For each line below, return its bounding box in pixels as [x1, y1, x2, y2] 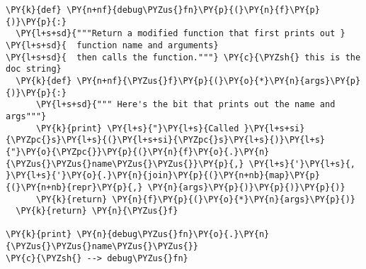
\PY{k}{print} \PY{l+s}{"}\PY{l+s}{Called [35, 123, 239, 133]
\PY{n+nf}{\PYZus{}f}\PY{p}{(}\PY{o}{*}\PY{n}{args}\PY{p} [76, 75, 361, 86]
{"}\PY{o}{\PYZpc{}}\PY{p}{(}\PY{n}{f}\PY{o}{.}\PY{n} [6, 146, 270, 157]
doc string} [6, 64, 62, 75]
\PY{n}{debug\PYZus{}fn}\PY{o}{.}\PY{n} [76, 229, 270, 240]
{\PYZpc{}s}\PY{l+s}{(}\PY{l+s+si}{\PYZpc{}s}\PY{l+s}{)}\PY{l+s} [6, 135, 326, 146]
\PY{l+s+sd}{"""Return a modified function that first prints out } [16, 28, 345, 39]
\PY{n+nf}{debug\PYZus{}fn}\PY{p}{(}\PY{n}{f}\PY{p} [66, 5, 320, 15]
